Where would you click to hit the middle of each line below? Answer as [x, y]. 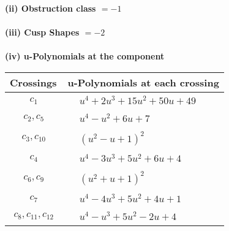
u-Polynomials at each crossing [143, 82]
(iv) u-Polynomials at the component [85, 56]
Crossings [33, 82]
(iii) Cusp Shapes [42, 32]
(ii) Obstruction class [51, 8]
